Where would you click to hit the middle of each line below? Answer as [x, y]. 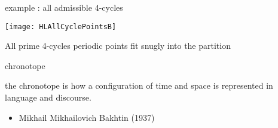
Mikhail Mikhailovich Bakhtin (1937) [87, 117]
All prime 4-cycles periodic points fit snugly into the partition [118, 46]
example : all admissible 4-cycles [64, 7]
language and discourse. [48, 97]
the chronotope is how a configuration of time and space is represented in [139, 85]
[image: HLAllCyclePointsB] [61, 26]
